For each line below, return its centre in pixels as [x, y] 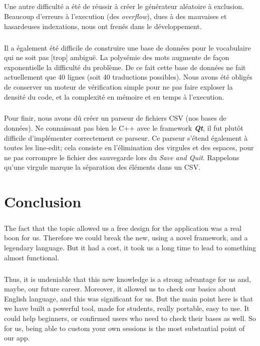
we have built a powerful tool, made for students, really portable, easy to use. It [127, 308]
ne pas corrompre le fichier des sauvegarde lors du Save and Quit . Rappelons [122, 157]
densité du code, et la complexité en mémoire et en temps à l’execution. [114, 96]
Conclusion [43, 202]
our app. [17, 338]
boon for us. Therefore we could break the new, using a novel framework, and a [126, 238]
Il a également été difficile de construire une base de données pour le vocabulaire [127, 47]
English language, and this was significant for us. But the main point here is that [129, 298]
